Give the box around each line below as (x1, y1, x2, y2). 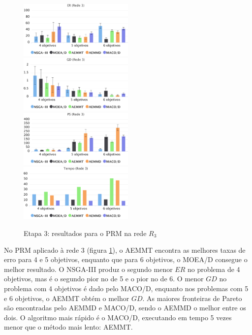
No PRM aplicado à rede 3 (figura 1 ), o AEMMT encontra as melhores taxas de (4, 244, 246, 255)
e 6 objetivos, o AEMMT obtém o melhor (4, 293, 129, 303)
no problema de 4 (187, 264, 240, 274)
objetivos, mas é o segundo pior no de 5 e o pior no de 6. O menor (4, 273, 204, 284)
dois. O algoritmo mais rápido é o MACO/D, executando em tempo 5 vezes (4, 312, 232, 322)
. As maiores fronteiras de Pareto (142, 293, 242, 303)
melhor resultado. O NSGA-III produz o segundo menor (4, 264, 173, 274)
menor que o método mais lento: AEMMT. (4, 322, 133, 332)
